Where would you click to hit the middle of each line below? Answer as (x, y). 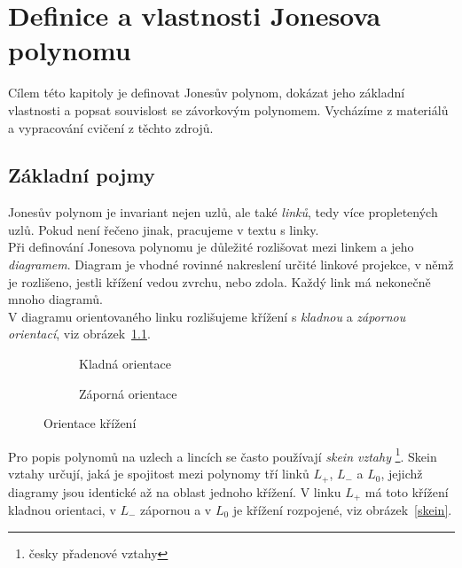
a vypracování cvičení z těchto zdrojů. (111, 127)
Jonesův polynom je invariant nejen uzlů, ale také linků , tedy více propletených (223, 212)
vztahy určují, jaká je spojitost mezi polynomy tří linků (159, 474)
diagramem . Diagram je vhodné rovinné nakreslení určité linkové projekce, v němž (231, 265)
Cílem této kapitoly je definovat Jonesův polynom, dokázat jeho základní (207, 93)
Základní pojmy (82, 175)
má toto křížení (407, 491)
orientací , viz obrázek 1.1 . (79, 334)
